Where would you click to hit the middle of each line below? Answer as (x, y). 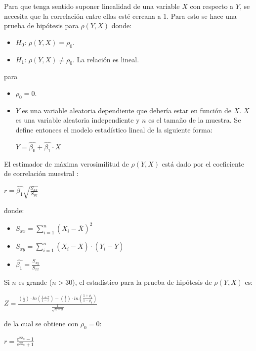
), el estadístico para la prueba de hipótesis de (142, 282)
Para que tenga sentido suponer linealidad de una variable (92, 6)
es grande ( (35, 282)
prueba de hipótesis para (41, 25)
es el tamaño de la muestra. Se (195, 120)
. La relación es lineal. (106, 59)
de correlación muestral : (41, 173)
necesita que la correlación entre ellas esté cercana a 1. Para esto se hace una (120, 16)
